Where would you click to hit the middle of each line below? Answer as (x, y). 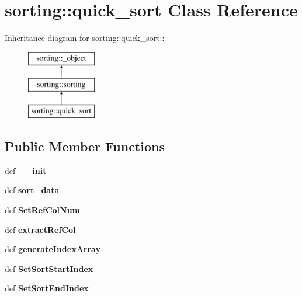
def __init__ (33, 170)
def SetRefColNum (43, 210)
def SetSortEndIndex (47, 288)
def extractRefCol (40, 229)
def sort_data (32, 190)
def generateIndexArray (53, 249)
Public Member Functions (85, 146)
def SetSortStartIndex (49, 268)
